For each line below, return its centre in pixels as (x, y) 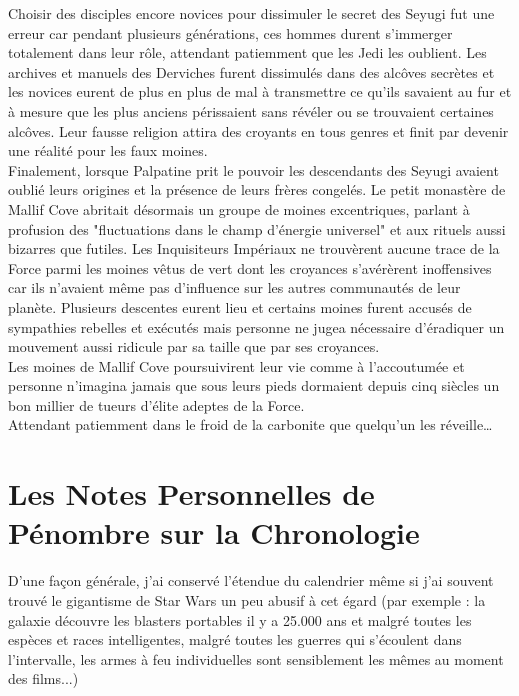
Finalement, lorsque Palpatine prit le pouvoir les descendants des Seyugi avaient (253, 169)
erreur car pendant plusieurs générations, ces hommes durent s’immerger (230, 32)
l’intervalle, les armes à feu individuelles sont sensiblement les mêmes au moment (256, 658)
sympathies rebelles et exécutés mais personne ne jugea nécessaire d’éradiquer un (256, 326)
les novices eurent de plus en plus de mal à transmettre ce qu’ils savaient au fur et (260, 91)
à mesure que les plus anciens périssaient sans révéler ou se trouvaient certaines (251, 110)
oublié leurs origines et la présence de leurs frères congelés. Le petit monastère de (257, 189)
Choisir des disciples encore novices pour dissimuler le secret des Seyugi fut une (251, 13)
